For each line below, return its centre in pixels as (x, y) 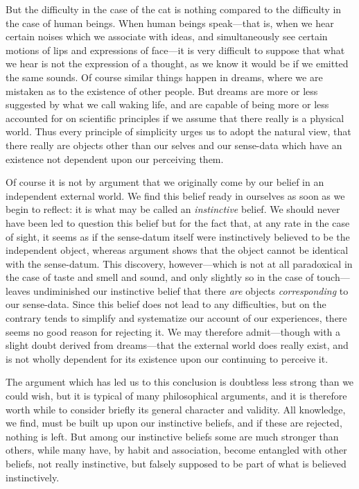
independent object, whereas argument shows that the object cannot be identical (177, 250)
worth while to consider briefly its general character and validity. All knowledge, (176, 409)
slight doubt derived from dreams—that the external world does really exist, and (177, 345)
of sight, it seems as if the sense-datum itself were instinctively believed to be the (178, 236)
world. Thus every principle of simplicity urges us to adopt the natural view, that (178, 131)
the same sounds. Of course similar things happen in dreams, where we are (164, 77)
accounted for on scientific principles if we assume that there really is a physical (175, 118)
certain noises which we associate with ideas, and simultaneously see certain (167, 36)
